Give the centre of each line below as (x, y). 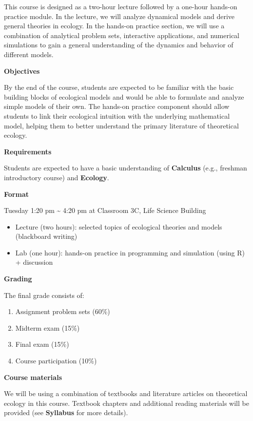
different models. (29, 54)
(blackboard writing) (46, 236)
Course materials (33, 377)
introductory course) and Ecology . (57, 177)
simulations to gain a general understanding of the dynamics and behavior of (119, 45)
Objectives (22, 71)
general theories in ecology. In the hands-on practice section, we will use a (114, 26)
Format (16, 194)
